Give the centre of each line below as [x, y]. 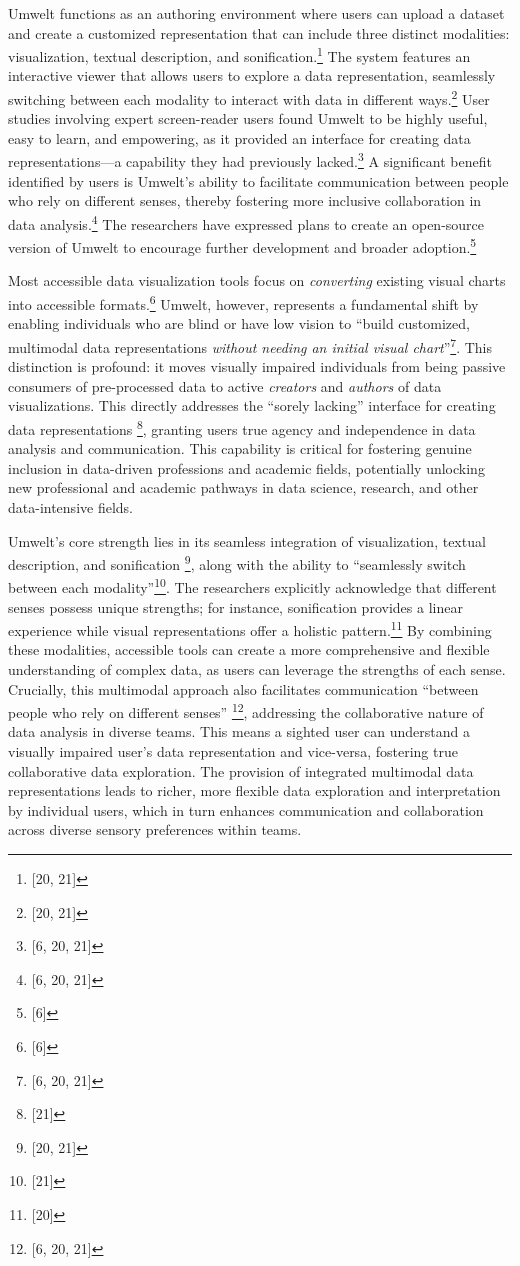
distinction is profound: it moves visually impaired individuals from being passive [257, 366]
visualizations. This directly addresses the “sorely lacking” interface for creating [252, 405]
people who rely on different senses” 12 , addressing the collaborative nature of [246, 710]
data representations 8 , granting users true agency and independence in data [242, 427]
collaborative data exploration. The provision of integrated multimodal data [241, 770]
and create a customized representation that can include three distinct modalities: [259, 32]
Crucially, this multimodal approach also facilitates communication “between [243, 688]
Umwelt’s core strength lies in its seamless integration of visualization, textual [247, 540]
